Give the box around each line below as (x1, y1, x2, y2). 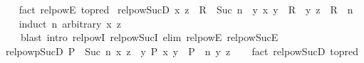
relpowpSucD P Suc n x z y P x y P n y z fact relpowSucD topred (5, 43, 359, 58)
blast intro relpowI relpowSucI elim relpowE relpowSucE (20, 30, 279, 45)
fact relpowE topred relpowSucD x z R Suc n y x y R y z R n (19, 2, 353, 16)
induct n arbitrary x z (19, 16, 121, 30)
